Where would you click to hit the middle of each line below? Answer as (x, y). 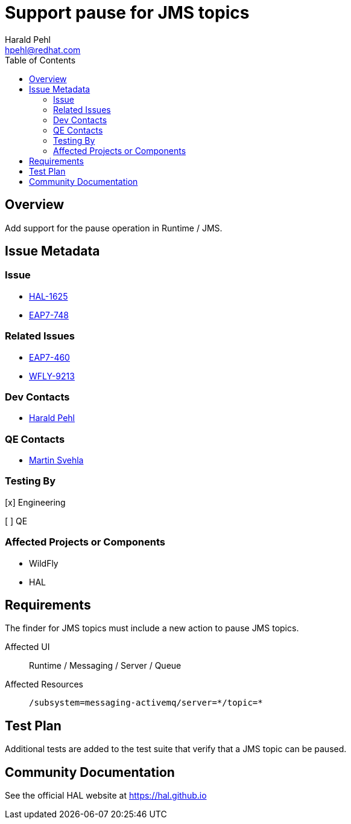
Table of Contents (40, 60)
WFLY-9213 (52, 376)
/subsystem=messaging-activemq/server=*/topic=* (146, 703)
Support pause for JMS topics (127, 13)
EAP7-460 (49, 357)
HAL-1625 (49, 296)
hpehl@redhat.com (43, 50)
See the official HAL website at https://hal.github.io (106, 796)
